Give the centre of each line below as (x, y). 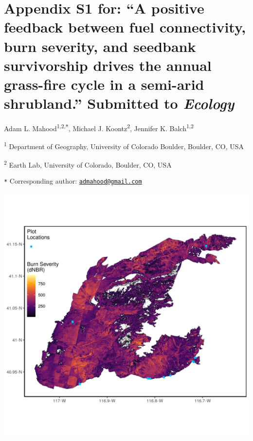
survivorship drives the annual (108, 65)
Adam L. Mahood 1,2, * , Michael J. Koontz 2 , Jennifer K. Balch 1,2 (99, 127)
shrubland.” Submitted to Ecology (119, 103)
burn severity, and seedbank (100, 46)
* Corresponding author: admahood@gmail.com (73, 180)
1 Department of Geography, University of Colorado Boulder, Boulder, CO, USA (124, 145)
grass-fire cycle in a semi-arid (104, 84)
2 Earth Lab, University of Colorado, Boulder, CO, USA (88, 164)
